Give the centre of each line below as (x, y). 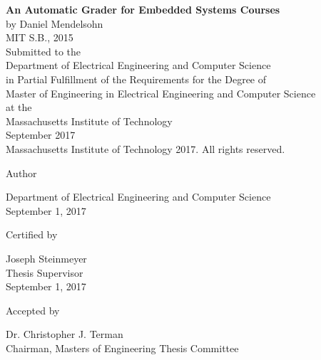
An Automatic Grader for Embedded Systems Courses (143, 9)
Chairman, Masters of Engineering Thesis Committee (122, 348)
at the (19, 107)
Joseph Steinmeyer (46, 258)
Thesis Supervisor (45, 272)
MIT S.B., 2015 (40, 37)
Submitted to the (44, 51)
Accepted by (33, 310)
